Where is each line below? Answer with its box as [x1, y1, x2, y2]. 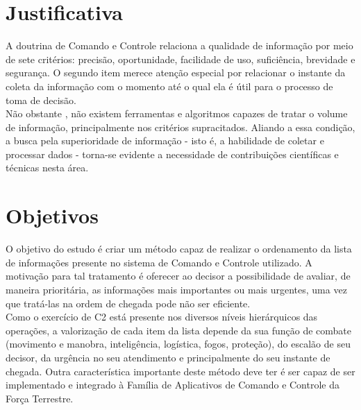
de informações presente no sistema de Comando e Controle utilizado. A [6, 255, 312, 269]
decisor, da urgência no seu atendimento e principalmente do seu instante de [6, 350, 330, 364]
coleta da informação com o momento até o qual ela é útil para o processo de [6, 78, 333, 93]
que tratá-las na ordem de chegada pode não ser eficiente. [6, 296, 251, 310]
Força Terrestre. [6, 391, 74, 405]
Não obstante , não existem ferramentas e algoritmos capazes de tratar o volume [6, 106, 348, 121]
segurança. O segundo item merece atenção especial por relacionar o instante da [6, 65, 346, 80]
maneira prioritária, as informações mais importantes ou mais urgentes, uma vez [6, 282, 347, 296]
